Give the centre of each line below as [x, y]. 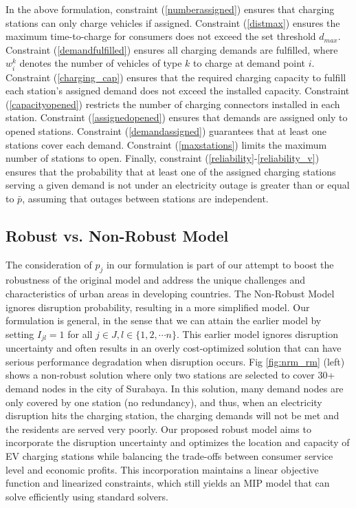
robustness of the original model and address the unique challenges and [156, 280]
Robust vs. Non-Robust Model [117, 235]
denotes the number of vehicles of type [101, 63]
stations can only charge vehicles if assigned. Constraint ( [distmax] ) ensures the [173, 22]
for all [80, 334]
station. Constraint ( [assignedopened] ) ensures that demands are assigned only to [177, 117]
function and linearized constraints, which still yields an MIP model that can [168, 483]
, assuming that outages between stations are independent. [145, 198]
